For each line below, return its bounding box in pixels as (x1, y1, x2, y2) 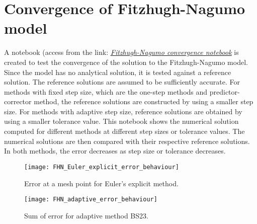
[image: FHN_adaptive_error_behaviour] (24, 196, 157, 203)
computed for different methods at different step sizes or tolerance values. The (4, 126, 245, 136)
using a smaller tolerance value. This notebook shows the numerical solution (4, 116, 239, 126)
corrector (4, 96, 32, 107)
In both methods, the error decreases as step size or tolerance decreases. (4, 145, 226, 156)
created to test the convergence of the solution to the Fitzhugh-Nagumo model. (4, 56, 248, 67)
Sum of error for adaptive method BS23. (24, 210, 148, 220)
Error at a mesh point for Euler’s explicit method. (24, 178, 179, 188)
